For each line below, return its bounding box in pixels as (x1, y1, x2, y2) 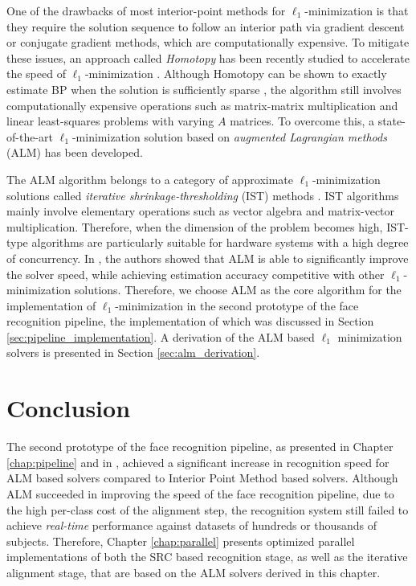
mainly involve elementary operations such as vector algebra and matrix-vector (6, 203, 395, 219)
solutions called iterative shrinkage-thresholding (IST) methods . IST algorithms (6, 186, 399, 203)
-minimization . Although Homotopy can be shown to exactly (84, 65, 387, 82)
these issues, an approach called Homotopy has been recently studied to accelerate (6, 49, 410, 66)
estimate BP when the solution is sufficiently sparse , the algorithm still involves (6, 80, 402, 97)
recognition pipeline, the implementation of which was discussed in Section (6, 313, 374, 330)
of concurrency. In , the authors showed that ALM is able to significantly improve (6, 249, 409, 266)
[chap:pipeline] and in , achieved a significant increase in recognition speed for (6, 453, 389, 470)
